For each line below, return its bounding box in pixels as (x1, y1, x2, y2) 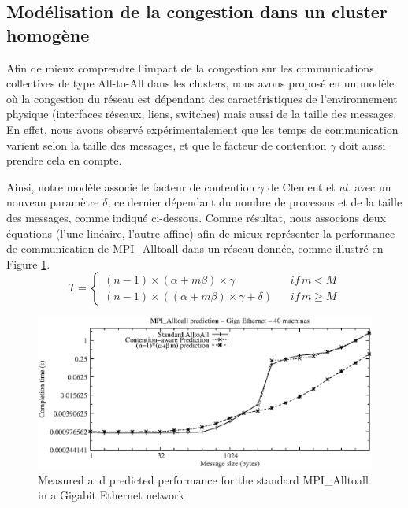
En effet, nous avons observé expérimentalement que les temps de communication (6, 121, 399, 137)
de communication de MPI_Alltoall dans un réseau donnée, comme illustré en (6, 240, 384, 257)
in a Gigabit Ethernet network (38, 487, 184, 503)
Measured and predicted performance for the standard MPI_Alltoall (38, 471, 369, 488)
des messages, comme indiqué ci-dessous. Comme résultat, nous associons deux (6, 209, 386, 225)
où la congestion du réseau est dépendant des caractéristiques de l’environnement (6, 90, 398, 106)
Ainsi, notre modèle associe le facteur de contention (6, 178, 255, 195)
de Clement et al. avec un (267, 178, 391, 195)
